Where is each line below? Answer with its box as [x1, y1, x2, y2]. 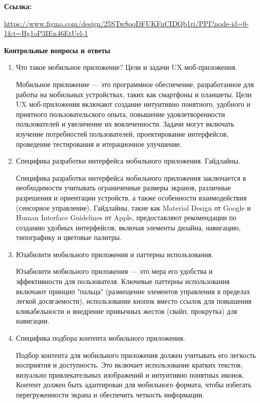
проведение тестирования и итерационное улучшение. [16, 138, 182, 149]
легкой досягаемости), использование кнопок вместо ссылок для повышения [16, 296, 251, 306]
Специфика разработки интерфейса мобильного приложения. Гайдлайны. [16, 155, 240, 166]
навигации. [16, 315, 49, 326]
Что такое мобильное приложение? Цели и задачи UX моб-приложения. [16, 62, 237, 72]
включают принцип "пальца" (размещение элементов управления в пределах [16, 286, 250, 296]
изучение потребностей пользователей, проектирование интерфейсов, [16, 128, 229, 139]
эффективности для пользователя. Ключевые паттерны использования [16, 276, 230, 287]
